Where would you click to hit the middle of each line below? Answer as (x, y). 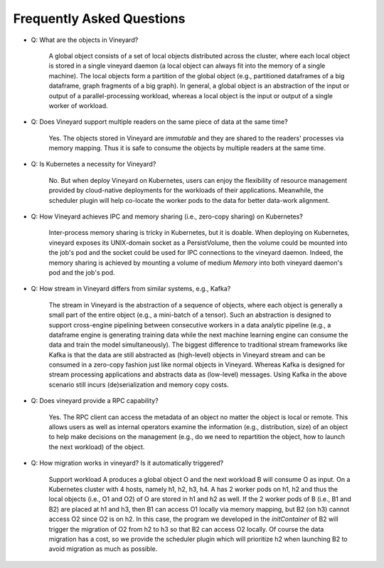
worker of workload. (78, 105)
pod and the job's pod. (82, 272)
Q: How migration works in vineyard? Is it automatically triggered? (127, 463)
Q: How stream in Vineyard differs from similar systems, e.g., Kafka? (131, 289)
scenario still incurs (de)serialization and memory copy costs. (139, 384)
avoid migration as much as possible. (103, 549)
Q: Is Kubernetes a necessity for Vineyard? (94, 164)
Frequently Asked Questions (99, 19)
